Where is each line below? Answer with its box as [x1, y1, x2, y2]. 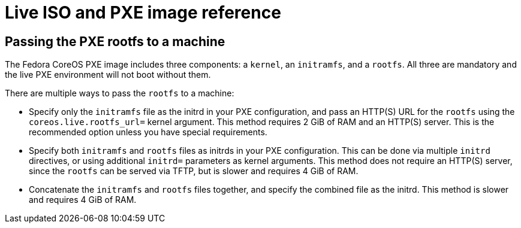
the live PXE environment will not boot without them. [5, 69, 211, 80]
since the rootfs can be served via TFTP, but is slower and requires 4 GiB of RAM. [29, 166, 359, 177]
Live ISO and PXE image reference [5, 2, 281, 23]
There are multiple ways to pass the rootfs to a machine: [5, 88, 234, 99]
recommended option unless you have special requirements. [29, 127, 267, 138]
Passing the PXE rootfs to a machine [5, 34, 225, 49]
